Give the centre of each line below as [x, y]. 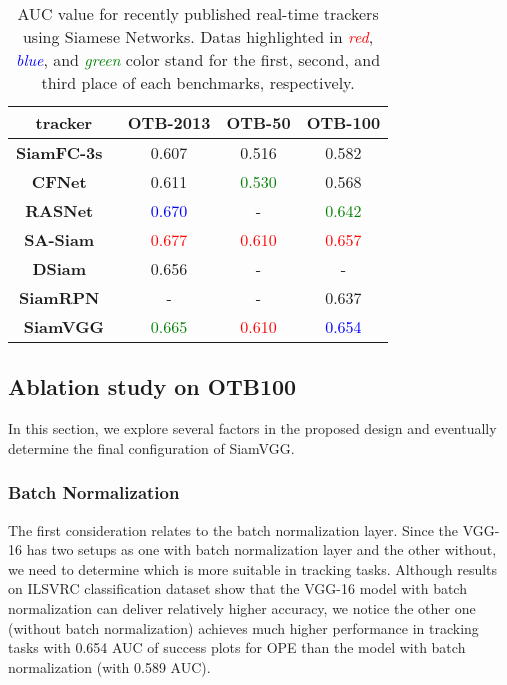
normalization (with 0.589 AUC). [109, 666]
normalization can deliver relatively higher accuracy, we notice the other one [242, 607]
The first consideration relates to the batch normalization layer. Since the [233, 529]
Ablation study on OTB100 [152, 386]
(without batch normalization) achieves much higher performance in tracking [243, 627]
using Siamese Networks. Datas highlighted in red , [198, 36]
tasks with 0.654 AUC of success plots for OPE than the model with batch [237, 647]
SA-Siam [59, 239]
